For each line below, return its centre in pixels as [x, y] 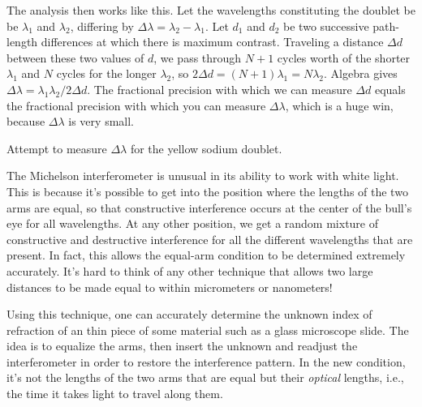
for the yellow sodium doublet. [206, 148]
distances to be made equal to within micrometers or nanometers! [170, 287]
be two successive [326, 26]
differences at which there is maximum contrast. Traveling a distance [212, 42]
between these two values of [75, 57]
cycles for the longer [106, 73]
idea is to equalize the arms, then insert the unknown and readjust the [182, 346]
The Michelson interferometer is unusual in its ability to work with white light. [203, 176]
